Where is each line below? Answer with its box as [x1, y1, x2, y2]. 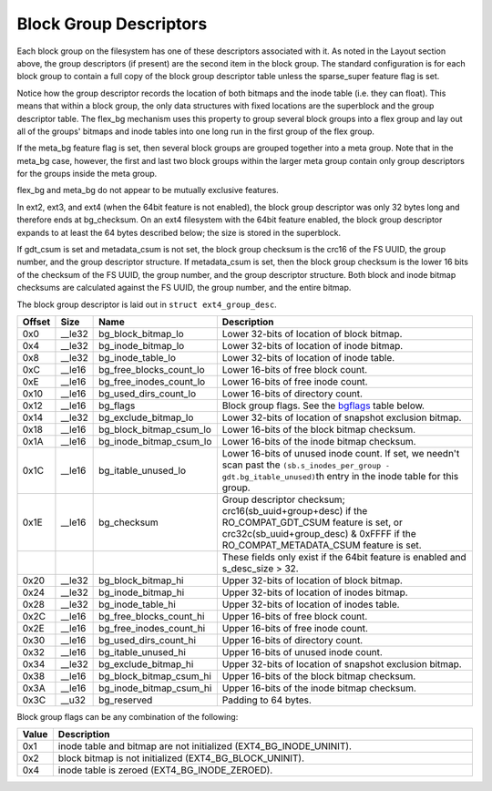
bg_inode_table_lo [98, 351, 177, 364]
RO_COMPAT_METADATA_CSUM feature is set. [221, 539, 423, 551]
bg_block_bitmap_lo [98, 327, 184, 340]
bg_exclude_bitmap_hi [98, 657, 194, 670]
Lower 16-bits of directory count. [221, 387, 364, 400]
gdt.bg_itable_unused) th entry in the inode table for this [221, 469, 459, 482]
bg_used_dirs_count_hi [98, 633, 196, 646]
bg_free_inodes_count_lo [98, 375, 206, 387]
